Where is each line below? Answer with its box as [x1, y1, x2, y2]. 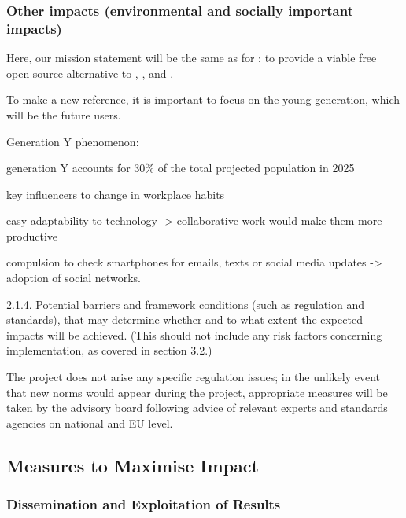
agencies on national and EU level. [6, 414, 173, 431]
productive [6, 227, 58, 244]
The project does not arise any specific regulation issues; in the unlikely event [6, 369, 381, 385]
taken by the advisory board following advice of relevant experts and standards [6, 399, 388, 416]
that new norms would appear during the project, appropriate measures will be [6, 384, 388, 400]
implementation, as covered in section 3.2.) [6, 342, 212, 358]
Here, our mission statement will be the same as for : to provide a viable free [6, 50, 377, 66]
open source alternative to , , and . [6, 64, 174, 81]
